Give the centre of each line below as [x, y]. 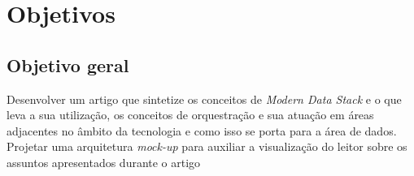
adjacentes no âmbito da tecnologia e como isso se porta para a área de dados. [202, 130]
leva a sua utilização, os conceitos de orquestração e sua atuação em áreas [190, 115]
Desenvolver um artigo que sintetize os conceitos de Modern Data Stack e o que [204, 99]
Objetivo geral [68, 64]
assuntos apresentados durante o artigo [104, 162]
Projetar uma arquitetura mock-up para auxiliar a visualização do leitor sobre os [207, 146]
